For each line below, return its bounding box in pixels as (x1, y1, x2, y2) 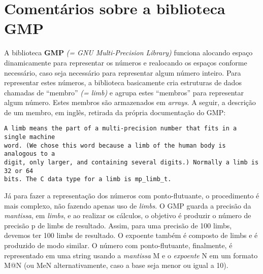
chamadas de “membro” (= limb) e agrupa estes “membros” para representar (4, 87, 244, 97)
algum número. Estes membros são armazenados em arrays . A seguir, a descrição (4, 97, 256, 108)
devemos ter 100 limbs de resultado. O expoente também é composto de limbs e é (4, 230, 258, 241)
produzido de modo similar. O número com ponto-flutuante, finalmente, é (4, 240, 233, 251)
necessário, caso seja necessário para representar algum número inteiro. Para (4, 67, 241, 78)
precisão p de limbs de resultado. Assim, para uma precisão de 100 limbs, (4, 220, 232, 230)
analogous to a (4, 150, 55, 158)
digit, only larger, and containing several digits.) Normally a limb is (4, 159, 259, 166)
